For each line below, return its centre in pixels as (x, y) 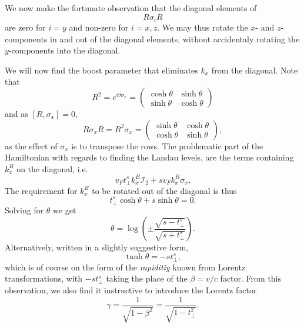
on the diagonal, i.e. (52, 168)
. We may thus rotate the (203, 27)
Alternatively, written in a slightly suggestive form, (97, 247)
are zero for (25, 27)
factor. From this (251, 278)
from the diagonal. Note (255, 70)
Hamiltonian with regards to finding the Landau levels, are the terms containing (149, 157)
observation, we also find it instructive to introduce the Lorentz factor (131, 290)
